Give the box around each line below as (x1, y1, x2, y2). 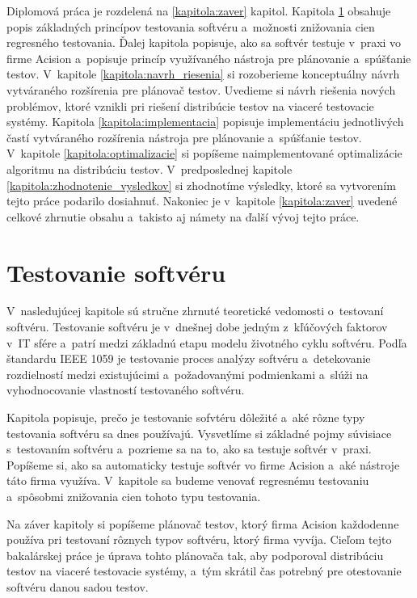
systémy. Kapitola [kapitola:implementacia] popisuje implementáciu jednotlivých (6, 113, 404, 130)
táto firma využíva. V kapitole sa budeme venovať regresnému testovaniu (6, 472, 369, 489)
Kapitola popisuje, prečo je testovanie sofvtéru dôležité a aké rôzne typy (6, 409, 365, 425)
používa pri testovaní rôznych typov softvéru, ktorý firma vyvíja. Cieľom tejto (6, 531, 392, 548)
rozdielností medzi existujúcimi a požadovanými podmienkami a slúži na (6, 365, 369, 382)
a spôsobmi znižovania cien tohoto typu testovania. (6, 487, 261, 504)
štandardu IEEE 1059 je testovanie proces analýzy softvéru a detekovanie (6, 350, 371, 367)
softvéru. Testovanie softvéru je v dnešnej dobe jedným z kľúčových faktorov (6, 318, 388, 335)
